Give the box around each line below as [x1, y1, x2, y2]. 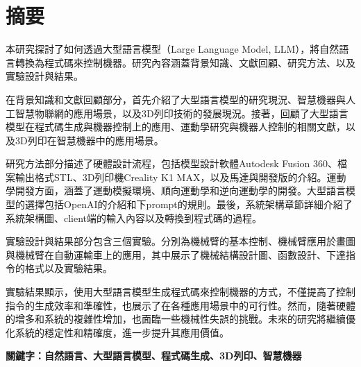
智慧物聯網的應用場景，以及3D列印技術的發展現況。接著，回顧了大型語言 [15, 105, 349, 120]
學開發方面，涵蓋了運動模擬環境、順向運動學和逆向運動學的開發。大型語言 [6, 183, 346, 198]
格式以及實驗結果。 [24, 261, 112, 275]
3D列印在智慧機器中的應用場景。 [15, 133, 164, 147]
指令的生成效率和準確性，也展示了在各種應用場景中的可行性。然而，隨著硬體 [6, 298, 355, 312]
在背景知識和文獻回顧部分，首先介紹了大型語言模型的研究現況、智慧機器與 [6, 92, 346, 106]
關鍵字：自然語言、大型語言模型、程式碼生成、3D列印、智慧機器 [6, 348, 302, 363]
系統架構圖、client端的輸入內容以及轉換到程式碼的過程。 [6, 210, 262, 225]
